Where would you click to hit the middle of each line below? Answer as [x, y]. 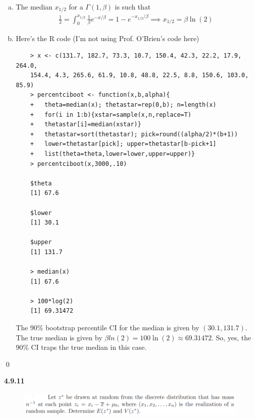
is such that [133, 7]
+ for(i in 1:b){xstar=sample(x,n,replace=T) [111, 115]
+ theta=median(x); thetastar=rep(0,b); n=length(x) [123, 104]
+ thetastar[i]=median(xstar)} [86, 125]
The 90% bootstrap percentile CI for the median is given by [107, 328]
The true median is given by [59, 337]
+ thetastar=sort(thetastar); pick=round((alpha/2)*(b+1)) [134, 134]
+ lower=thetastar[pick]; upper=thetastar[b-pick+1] [123, 144]
